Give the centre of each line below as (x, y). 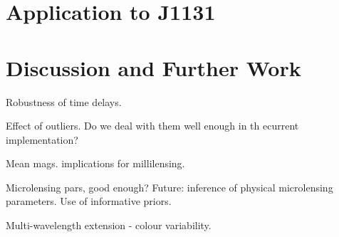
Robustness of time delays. (64, 101)
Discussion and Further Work (153, 67)
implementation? (42, 139)
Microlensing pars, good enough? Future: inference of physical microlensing (169, 187)
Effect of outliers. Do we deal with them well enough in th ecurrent (152, 126)
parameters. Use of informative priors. (89, 201)
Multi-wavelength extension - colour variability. (109, 225)
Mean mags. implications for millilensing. (95, 163)
